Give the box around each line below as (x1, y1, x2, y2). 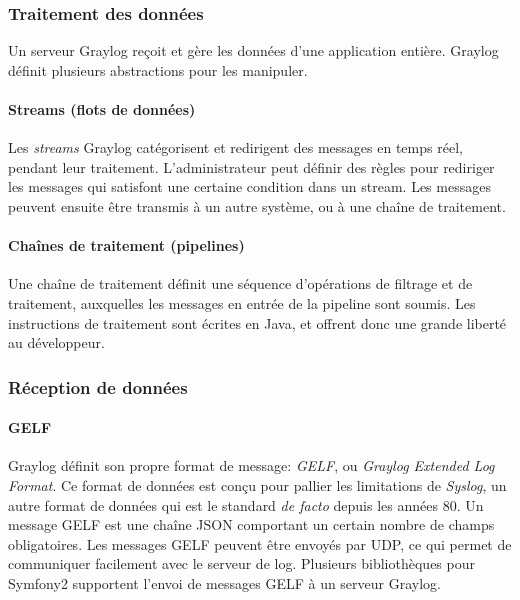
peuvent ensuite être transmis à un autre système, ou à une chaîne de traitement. (8, 195, 506, 216)
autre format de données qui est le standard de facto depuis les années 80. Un (8, 494, 484, 515)
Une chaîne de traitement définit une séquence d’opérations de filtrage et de (8, 273, 473, 294)
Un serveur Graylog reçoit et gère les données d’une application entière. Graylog (8, 40, 499, 61)
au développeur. (8, 332, 105, 353)
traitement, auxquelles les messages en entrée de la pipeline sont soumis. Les (8, 292, 476, 313)
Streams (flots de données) (8, 99, 196, 119)
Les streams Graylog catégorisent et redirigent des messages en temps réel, (8, 137, 463, 158)
